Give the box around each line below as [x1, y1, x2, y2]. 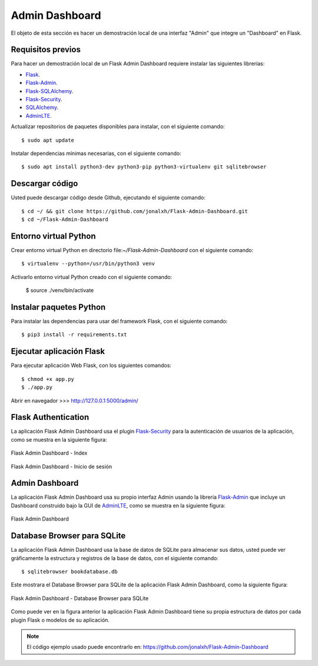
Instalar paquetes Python [11, 302, 106, 312]
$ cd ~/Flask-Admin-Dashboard [21, 216, 109, 223]
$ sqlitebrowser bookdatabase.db [21, 568, 118, 575]
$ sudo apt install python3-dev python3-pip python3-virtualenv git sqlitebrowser [21, 164, 267, 170]
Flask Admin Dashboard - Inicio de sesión [11, 463, 112, 470]
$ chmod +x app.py [21, 376, 75, 382]
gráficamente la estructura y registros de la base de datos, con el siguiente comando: [11, 554, 219, 562]
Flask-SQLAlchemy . [25, 87, 74, 94]
